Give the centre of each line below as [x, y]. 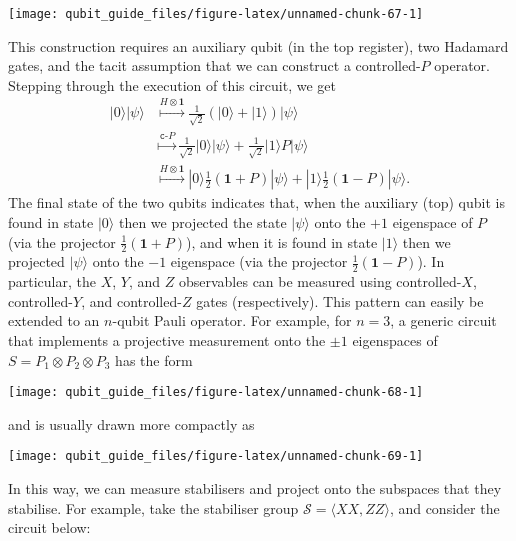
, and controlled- [131, 300]
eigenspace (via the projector [259, 261]
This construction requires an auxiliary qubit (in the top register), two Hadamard [258, 45]
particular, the [52, 281]
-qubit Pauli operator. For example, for [232, 320]
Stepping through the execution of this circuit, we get [172, 84]
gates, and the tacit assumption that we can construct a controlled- [214, 65]
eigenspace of [432, 221]
